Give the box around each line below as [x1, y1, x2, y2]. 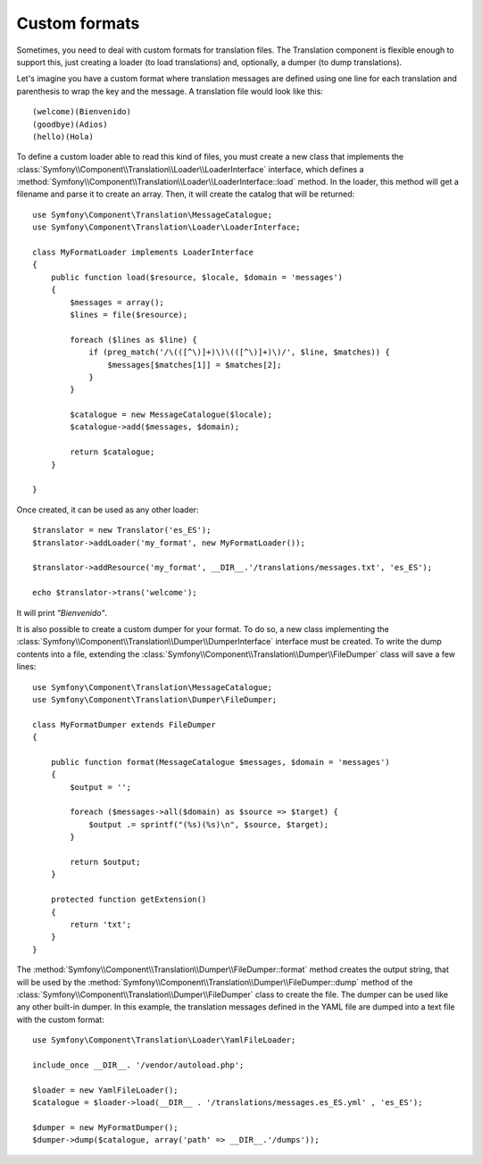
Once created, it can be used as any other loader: [16, 504, 199, 515]
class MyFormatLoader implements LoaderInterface [32, 247, 254, 258]
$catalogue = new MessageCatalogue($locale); [70, 410, 272, 420]
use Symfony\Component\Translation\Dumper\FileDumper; [32, 694, 278, 704]
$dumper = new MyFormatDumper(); [32, 1122, 179, 1133]
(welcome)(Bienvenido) [32, 107, 132, 117]
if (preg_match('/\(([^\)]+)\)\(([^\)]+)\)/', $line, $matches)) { [88, 347, 390, 357]
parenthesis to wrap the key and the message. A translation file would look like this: [16, 86, 323, 96]
